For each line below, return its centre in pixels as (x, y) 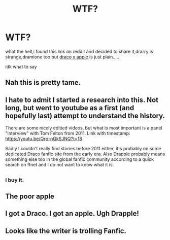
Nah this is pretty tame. (43, 82)
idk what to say (21, 66)
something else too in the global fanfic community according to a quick (79, 159)
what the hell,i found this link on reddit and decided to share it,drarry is (79, 51)
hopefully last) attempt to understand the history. (85, 115)
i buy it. (15, 180)
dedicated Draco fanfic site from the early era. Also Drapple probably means (85, 154)
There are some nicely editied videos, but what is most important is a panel (84, 128)
